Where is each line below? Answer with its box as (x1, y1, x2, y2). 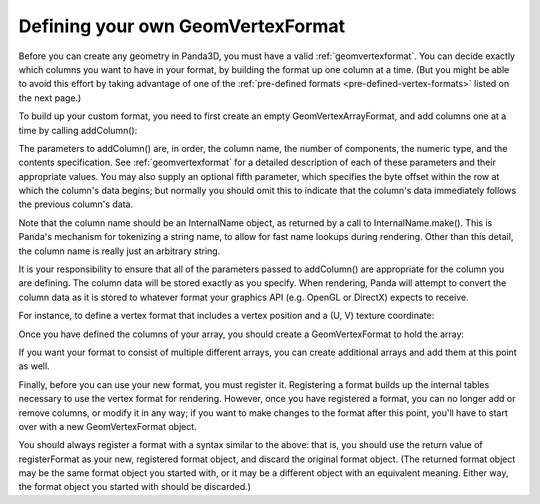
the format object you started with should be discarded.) (18, 481, 252, 493)
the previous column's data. (18, 198, 134, 210)
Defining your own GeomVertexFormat (18, 15, 345, 37)
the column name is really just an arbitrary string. (18, 245, 221, 257)
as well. (18, 360, 50, 372)
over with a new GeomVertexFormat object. (18, 420, 197, 432)
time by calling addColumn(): (18, 124, 138, 136)
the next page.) (18, 91, 82, 104)
